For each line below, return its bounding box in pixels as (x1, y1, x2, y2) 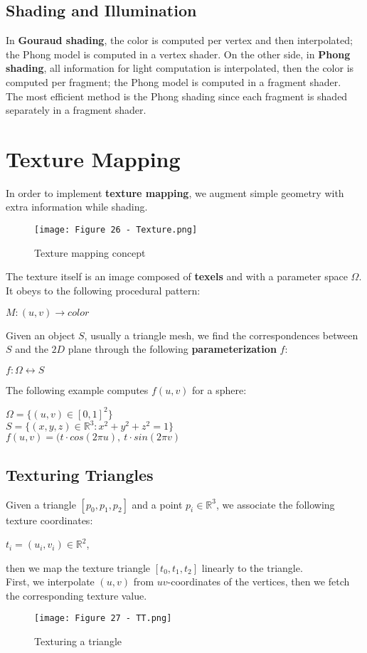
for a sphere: (192, 382, 247, 397)
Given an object (6, 327, 75, 342)
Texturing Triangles (6, 463, 154, 485)
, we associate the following (216, 497, 335, 511)
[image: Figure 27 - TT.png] (34, 613, 172, 624)
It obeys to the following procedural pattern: (6, 282, 201, 297)
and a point (132, 497, 183, 511)
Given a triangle (6, 497, 76, 511)
